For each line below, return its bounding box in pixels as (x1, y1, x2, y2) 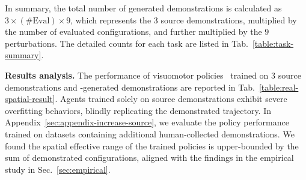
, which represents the (70, 13, 151, 26)
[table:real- (259, 80, 299, 93)
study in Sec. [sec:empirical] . (5, 163, 111, 175)
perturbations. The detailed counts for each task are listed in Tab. (5, 37, 248, 49)
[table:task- (252, 37, 294, 49)
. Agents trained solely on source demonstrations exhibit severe (55, 92, 287, 105)
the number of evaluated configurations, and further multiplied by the (5, 25, 262, 38)
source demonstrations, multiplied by (161, 13, 297, 26)
